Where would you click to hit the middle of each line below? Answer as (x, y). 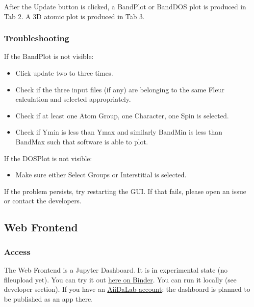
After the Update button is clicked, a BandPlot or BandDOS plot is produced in (125, 6)
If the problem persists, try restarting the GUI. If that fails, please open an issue (125, 191)
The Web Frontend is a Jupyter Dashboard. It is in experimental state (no (116, 269)
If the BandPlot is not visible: (49, 56)
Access (17, 251)
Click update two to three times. (64, 73)
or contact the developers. (43, 201)
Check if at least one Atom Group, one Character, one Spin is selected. (122, 115)
